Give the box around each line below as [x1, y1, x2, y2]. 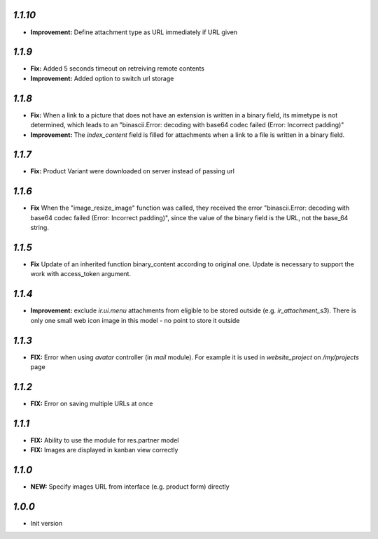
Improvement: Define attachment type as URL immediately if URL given [30, 28, 238, 36]
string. [30, 224, 49, 232]
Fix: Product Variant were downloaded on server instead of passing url [30, 167, 234, 175]
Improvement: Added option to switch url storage [30, 74, 174, 82]
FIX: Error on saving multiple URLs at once [30, 399, 153, 408]
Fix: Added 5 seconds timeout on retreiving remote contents [30, 64, 204, 73]
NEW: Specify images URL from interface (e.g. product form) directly [30, 482, 230, 491]
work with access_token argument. [30, 270, 132, 278]
